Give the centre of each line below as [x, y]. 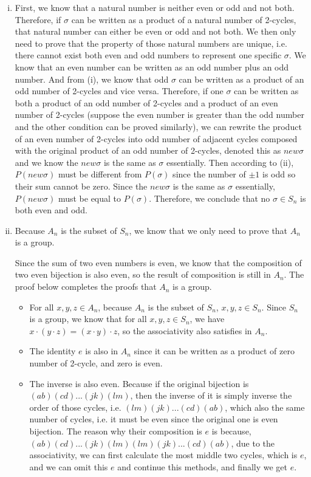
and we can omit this [69, 466]
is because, [231, 431]
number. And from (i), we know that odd [92, 79]
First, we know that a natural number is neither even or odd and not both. [155, 7]
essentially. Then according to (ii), [230, 162]
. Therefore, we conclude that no [210, 198]
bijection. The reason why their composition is [116, 431]
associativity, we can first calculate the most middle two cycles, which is [163, 455]
